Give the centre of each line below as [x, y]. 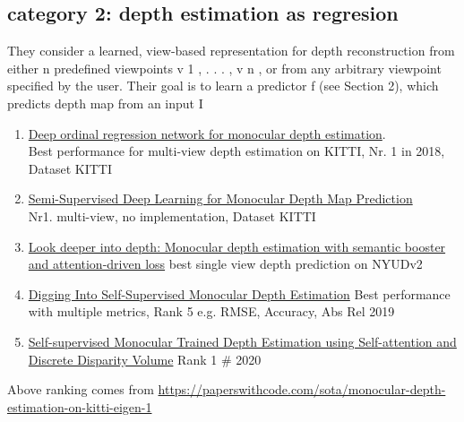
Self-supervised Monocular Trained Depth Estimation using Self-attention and [242, 341]
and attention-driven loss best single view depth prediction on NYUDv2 [225, 264]
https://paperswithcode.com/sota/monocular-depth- [302, 389]
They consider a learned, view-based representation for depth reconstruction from [231, 51]
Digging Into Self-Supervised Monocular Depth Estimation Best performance [239, 293]
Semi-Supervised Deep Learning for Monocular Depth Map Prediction [220, 198]
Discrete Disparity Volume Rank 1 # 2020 [145, 359]
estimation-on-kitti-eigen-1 [80, 406]
